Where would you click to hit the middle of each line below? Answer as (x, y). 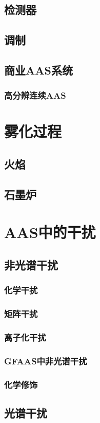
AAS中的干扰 (50, 232)
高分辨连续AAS (35, 95)
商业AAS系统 (38, 70)
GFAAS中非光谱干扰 (46, 361)
